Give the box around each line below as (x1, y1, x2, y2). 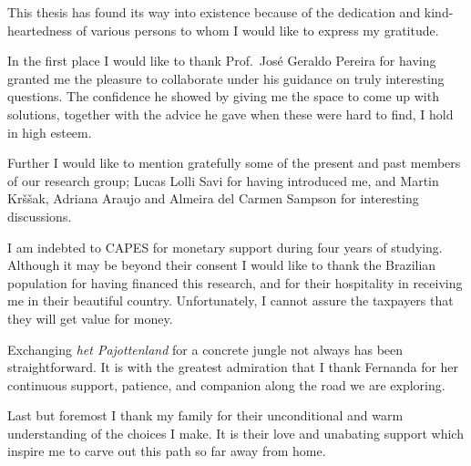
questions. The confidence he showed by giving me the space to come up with (7, 87, 439, 106)
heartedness (7, 20, 72, 39)
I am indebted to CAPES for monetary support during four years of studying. (7, 237, 443, 256)
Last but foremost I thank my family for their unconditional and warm (7, 406, 404, 425)
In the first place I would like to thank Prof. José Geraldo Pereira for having (7, 51, 436, 70)
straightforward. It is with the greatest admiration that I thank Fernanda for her (7, 357, 459, 377)
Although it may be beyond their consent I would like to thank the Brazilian (7, 255, 436, 274)
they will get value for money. (7, 308, 173, 327)
